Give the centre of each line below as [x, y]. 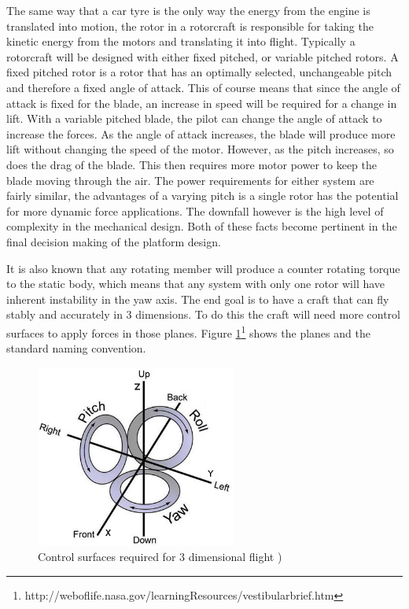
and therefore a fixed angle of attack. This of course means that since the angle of [203, 87]
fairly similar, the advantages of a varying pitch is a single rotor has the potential [203, 196]
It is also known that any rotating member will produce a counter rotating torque [203, 268]
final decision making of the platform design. [114, 241]
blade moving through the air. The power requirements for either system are [190, 180]
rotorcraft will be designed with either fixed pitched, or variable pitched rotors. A [203, 56]
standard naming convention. [76, 348]
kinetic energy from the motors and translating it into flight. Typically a [181, 41]
